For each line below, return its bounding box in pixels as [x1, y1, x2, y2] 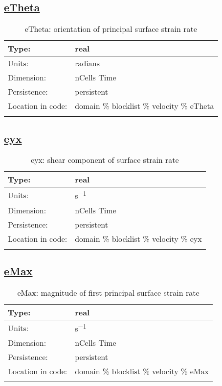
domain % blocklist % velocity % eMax [75, 365, 209, 377]
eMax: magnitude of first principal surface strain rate [17, 286, 200, 298]
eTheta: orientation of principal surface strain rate [24, 23, 197, 35]
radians [75, 57, 100, 69]
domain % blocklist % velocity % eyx [75, 232, 202, 244]
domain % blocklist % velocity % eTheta [75, 100, 214, 112]
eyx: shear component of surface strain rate [31, 154, 179, 166]
